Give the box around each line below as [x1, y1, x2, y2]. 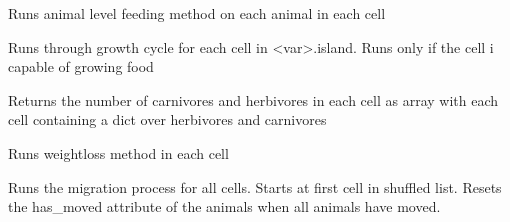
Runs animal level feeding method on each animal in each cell [8, 3, 386, 23]
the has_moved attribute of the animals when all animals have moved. [8, 196, 441, 217]
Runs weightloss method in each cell [8, 142, 229, 163]
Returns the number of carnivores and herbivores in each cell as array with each [8, 89, 499, 110]
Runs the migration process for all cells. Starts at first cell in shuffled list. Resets [8, 176, 502, 197]
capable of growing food [8, 56, 154, 77]
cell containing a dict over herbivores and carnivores [8, 109, 327, 130]
